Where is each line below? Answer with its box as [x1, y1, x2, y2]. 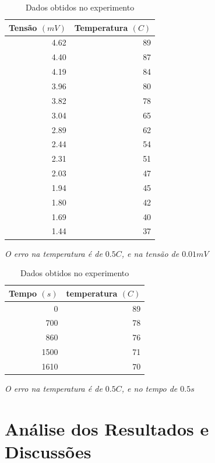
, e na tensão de [121, 247, 179, 259]
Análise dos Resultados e [5, 416, 209, 440]
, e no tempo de [121, 382, 178, 394]
